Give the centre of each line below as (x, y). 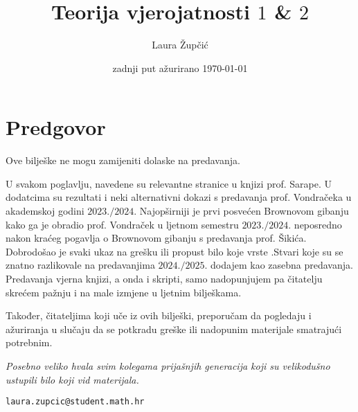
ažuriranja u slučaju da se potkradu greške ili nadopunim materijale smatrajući (174, 329)
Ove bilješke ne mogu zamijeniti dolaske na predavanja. (123, 160)
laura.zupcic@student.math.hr (75, 402)
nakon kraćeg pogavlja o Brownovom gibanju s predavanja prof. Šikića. (156, 238)
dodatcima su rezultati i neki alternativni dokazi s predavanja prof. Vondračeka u (179, 197)
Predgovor (56, 127)
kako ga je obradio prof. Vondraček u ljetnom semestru (122, 224)
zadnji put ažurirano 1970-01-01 (180, 68)
